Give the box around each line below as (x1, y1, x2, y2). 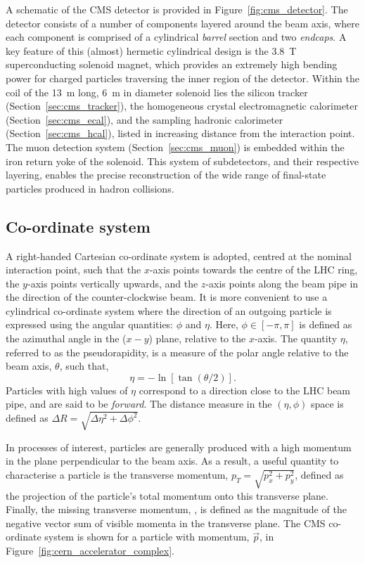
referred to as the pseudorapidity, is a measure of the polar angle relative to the (6, 344, 349, 359)
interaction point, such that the (6, 262, 141, 277)
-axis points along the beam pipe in (205, 276, 359, 290)
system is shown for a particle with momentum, (44, 529, 250, 544)
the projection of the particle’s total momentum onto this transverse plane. (6, 488, 328, 503)
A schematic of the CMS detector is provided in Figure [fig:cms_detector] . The (6, 2, 348, 16)
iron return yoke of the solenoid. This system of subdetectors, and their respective (6, 153, 359, 168)
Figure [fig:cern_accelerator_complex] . (6, 543, 174, 557)
